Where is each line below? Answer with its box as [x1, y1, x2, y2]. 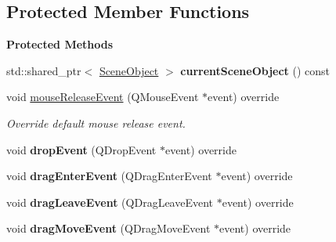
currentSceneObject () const [180, 62, 331, 78]
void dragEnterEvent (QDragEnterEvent [6, 168, 212, 184]
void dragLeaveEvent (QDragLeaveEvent [6, 193, 214, 210]
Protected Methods [6, 36, 114, 52]
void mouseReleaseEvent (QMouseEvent [6, 88, 199, 105]
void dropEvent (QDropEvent [6, 141, 157, 157]
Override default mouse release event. [6, 114, 186, 131]
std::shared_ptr [6, 62, 81, 78]
